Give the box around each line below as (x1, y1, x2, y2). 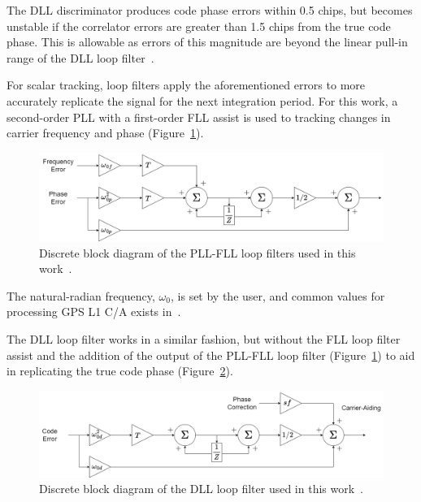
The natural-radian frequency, (7, 287, 155, 304)
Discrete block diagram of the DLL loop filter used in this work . (39, 480, 364, 497)
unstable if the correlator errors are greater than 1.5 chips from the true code (7, 17, 391, 34)
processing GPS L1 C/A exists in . (7, 303, 181, 320)
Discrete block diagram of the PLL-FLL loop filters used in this (39, 244, 356, 261)
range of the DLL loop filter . (7, 49, 154, 66)
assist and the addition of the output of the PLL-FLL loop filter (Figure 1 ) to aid (7, 346, 415, 363)
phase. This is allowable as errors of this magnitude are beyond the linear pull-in (7, 33, 408, 50)
